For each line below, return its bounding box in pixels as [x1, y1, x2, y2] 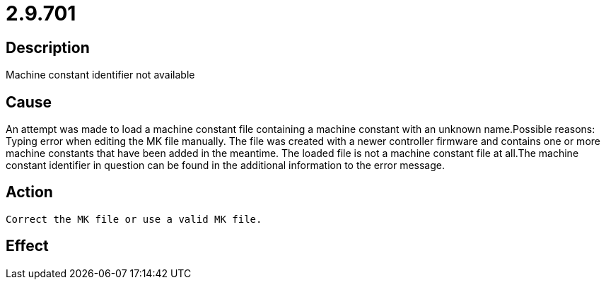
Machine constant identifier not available [6, 69, 195, 81]
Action [6, 183, 53, 202]
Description [6, 38, 90, 57]
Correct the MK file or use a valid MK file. [6, 213, 262, 225]
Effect [6, 237, 49, 255]
